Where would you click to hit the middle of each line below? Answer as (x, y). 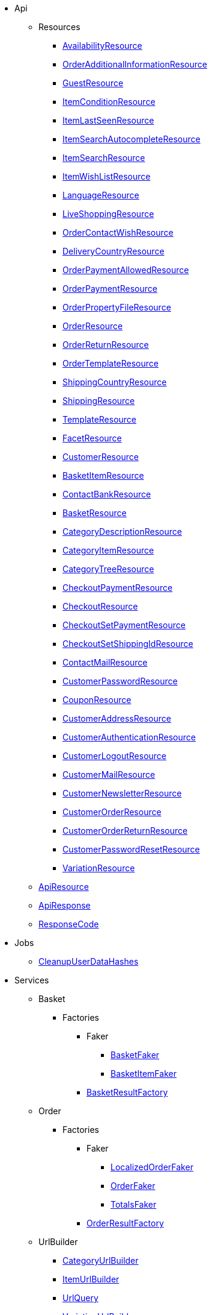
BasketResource (95, 513)
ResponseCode (69, 924)
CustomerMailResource (109, 774)
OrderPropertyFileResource (117, 307)
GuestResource (93, 83)
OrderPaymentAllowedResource (126, 270)
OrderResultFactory (125, 1223)
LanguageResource (101, 195)
